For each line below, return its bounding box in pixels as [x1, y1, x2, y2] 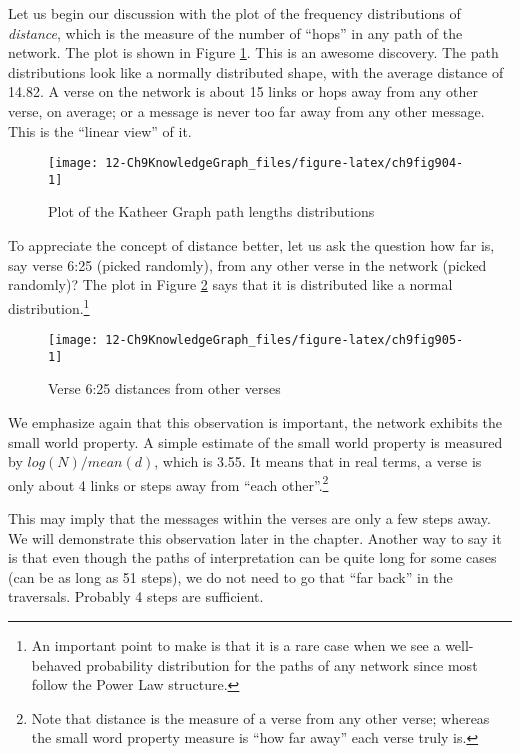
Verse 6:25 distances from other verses [48, 378, 281, 399]
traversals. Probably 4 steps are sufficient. [8, 586, 264, 607]
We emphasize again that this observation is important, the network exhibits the [8, 412, 503, 432]
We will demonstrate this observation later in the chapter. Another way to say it [8, 527, 502, 548]
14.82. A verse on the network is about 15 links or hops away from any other [8, 81, 478, 102]
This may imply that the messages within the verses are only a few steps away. [8, 508, 491, 529]
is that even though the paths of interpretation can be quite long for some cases [8, 547, 497, 568]
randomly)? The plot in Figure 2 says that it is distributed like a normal [8, 274, 453, 295]
